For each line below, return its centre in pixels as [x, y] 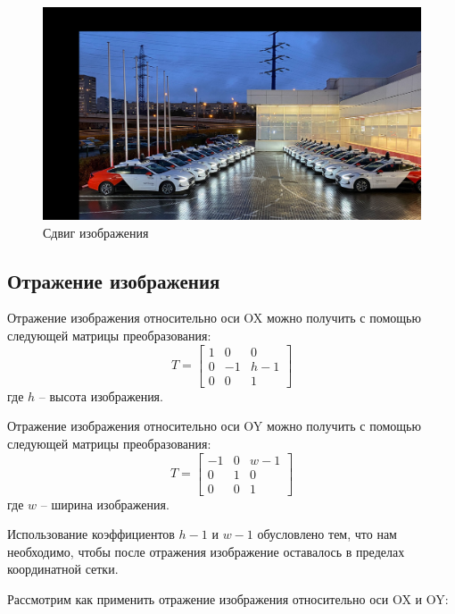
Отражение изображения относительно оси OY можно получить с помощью [214, 426]
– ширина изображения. [105, 504]
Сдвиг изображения [96, 232]
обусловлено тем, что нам [327, 534]
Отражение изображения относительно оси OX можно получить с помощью [214, 318]
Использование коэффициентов [91, 534]
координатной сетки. [63, 569]
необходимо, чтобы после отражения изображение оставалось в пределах [206, 551]
